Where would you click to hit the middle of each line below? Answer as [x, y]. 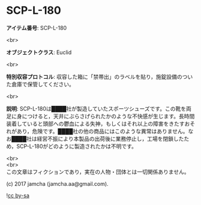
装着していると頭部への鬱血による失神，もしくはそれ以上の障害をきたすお [98, 123]
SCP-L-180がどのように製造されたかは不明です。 [76, 146]
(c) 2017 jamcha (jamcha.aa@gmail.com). [58, 183]
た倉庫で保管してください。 [40, 84]
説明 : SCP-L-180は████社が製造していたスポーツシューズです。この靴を [96, 108]
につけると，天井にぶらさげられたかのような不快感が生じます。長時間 [108, 116]
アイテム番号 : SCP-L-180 [37, 28]
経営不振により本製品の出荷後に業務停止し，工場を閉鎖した [110, 138]
